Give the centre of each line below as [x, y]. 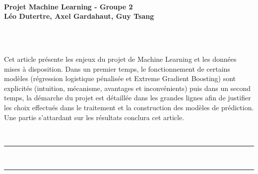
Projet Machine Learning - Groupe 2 [68, 6]
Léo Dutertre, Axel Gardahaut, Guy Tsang [79, 16]
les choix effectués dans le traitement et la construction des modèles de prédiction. [129, 107]
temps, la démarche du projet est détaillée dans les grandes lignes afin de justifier [128, 98]
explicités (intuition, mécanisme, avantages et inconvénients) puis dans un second [128, 88]
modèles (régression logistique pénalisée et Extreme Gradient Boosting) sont [120, 78]
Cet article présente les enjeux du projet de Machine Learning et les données [120, 59]
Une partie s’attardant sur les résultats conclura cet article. [94, 117]
